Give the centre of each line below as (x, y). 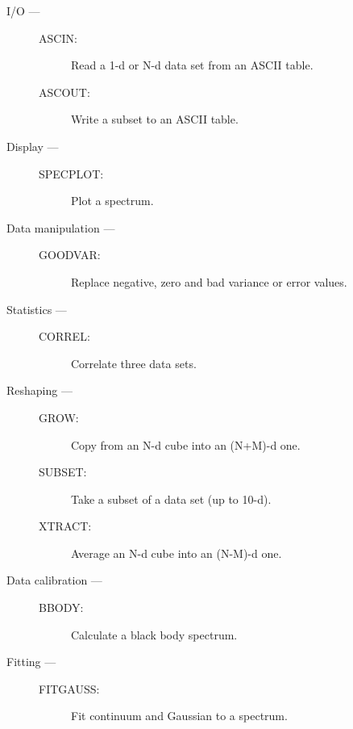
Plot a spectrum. (112, 201)
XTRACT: (65, 526)
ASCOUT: (64, 92)
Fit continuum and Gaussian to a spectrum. (179, 716)
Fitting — (31, 662)
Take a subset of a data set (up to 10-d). (171, 499)
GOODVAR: (70, 255)
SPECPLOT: (71, 173)
